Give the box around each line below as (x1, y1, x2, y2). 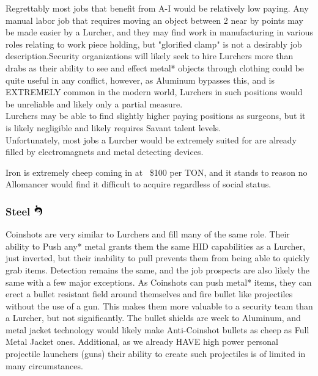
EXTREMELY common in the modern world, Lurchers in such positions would (6, 85, 303, 98)
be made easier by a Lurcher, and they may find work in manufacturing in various (6, 26, 314, 38)
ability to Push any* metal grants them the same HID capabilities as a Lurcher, (6, 239, 305, 252)
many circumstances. (6, 359, 83, 372)
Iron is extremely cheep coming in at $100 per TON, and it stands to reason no (6, 165, 308, 178)
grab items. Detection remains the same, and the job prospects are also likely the (6, 263, 309, 276)
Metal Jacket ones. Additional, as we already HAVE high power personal (6, 335, 279, 348)
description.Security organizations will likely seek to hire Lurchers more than (6, 49, 294, 62)
